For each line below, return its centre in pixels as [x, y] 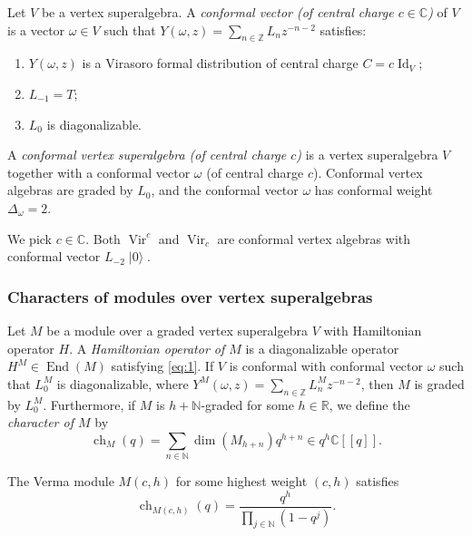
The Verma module [61, 481]
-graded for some [247, 404]
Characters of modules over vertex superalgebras [190, 296]
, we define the [369, 404]
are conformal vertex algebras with [314, 238]
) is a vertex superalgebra [367, 155]
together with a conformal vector [99, 172]
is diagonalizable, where [123, 383]
